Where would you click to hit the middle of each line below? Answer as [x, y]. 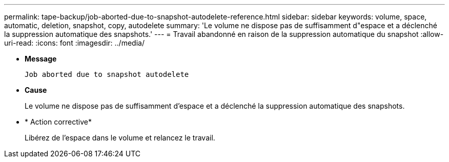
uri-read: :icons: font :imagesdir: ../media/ [74, 43]
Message [41, 59]
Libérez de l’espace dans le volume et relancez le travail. [120, 138]
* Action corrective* [58, 122]
